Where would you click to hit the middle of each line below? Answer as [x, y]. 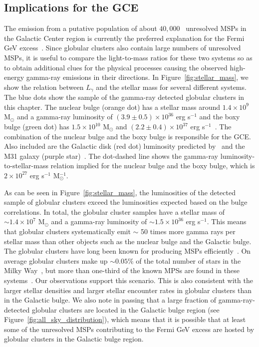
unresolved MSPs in [216, 28]
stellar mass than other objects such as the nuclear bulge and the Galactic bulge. [128, 241]
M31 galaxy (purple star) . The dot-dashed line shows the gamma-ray [111, 156]
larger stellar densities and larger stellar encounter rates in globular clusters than [128, 290]
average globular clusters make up [56, 260]
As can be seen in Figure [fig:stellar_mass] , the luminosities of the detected [120, 192]
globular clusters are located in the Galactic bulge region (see [126, 309]
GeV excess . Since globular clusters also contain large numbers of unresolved [123, 48]
